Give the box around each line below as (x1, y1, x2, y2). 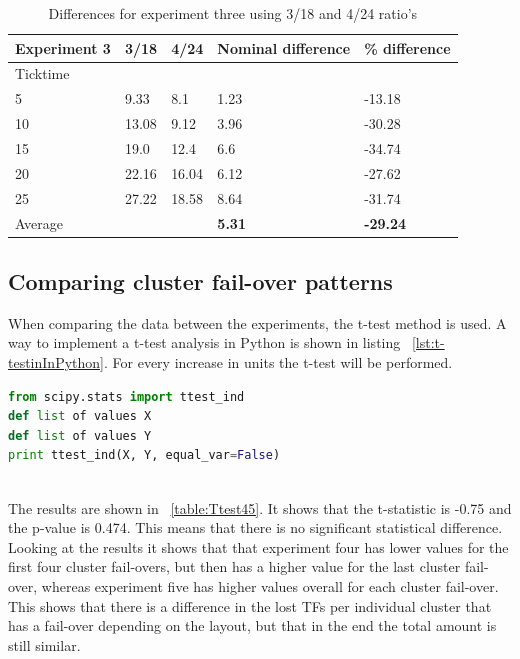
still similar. (8, 634, 81, 655)
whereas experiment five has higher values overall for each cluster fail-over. (41, 575, 499, 596)
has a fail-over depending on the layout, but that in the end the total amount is (8, 615, 497, 636)
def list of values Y (8, 428, 152, 443)
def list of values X (8, 409, 152, 424)
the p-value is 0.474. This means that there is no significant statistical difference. (8, 517, 503, 538)
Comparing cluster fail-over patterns (8, 265, 393, 296)
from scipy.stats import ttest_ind (8, 389, 245, 404)
